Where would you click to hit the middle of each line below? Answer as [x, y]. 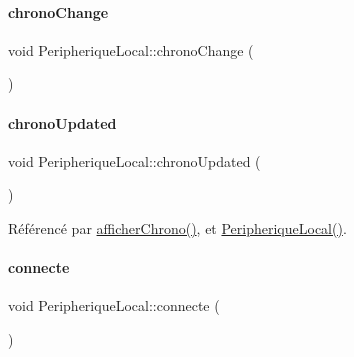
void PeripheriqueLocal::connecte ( [114, 305]
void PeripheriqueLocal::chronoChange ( [131, 49]
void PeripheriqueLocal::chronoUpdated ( [134, 160]
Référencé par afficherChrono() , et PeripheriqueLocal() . [177, 227]
